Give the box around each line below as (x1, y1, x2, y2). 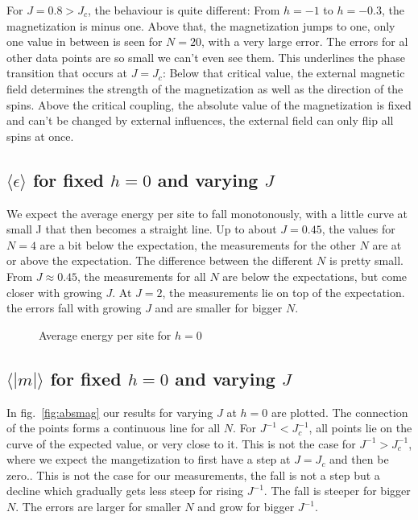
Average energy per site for (39, 326, 172, 343)
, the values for (321, 221, 395, 237)
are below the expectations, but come (222, 267, 408, 284)
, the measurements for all (77, 267, 206, 284)
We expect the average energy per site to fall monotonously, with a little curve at (6, 204, 408, 221)
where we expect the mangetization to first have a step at (6, 451, 291, 468)
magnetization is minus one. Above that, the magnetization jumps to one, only (6, 17, 395, 34)
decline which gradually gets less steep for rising (6, 482, 244, 499)
